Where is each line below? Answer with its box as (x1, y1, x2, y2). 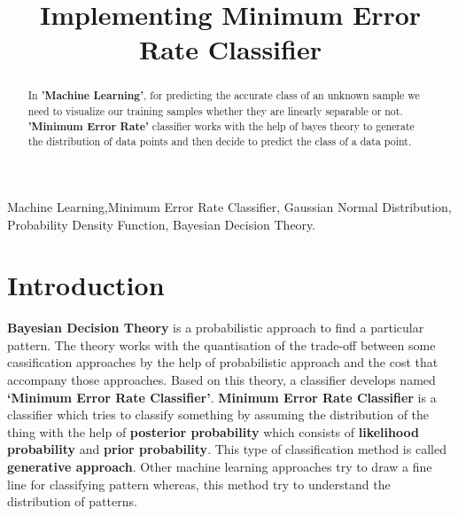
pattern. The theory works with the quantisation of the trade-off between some (7, 335, 436, 354)
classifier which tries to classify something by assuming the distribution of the (7, 405, 430, 424)
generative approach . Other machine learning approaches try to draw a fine (7, 457, 432, 476)
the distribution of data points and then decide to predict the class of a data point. (27, 134, 412, 149)
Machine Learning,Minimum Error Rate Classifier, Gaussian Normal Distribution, (7, 197, 452, 215)
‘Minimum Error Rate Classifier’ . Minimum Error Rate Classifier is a (7, 387, 437, 406)
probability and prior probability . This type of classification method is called (7, 440, 446, 458)
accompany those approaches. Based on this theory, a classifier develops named (7, 371, 436, 389)
